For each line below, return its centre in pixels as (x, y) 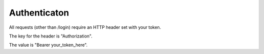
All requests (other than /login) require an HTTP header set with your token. (85, 27)
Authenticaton (39, 13)
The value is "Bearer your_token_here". (48, 45)
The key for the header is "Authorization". (51, 36)
